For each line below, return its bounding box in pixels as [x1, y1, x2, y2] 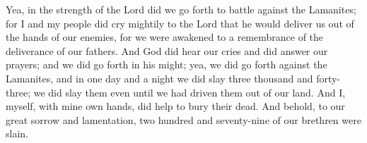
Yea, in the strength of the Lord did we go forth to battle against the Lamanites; [6, 2, 356, 16]
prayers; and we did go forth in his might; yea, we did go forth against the [6, 57, 327, 72]
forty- [316, 70, 341, 85]
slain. [6, 126, 28, 141]
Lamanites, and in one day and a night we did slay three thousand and [6, 70, 313, 85]
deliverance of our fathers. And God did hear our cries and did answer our [6, 43, 328, 58]
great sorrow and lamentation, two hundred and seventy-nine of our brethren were [6, 112, 361, 127]
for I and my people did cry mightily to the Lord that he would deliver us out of [6, 15, 354, 30]
